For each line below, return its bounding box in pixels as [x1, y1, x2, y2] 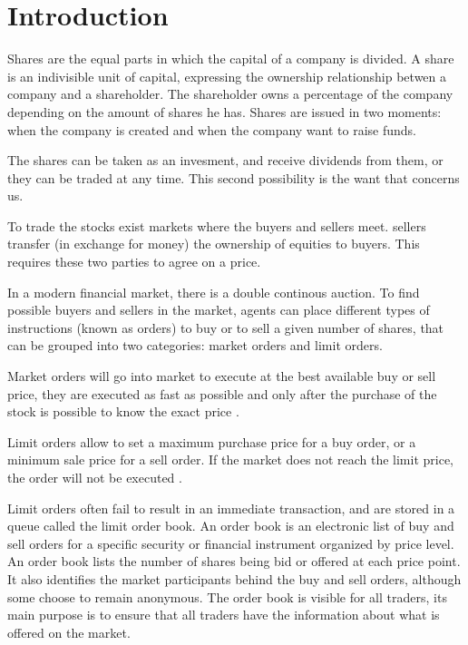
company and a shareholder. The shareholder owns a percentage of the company [7, 84, 453, 103]
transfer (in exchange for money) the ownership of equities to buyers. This [7, 234, 420, 253]
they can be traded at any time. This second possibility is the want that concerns [7, 168, 460, 187]
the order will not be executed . [7, 468, 182, 486]
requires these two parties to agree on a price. [7, 252, 261, 271]
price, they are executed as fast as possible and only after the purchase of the [7, 384, 437, 403]
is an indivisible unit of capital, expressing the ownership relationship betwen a [7, 66, 447, 85]
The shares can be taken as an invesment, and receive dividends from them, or [7, 151, 444, 170]
